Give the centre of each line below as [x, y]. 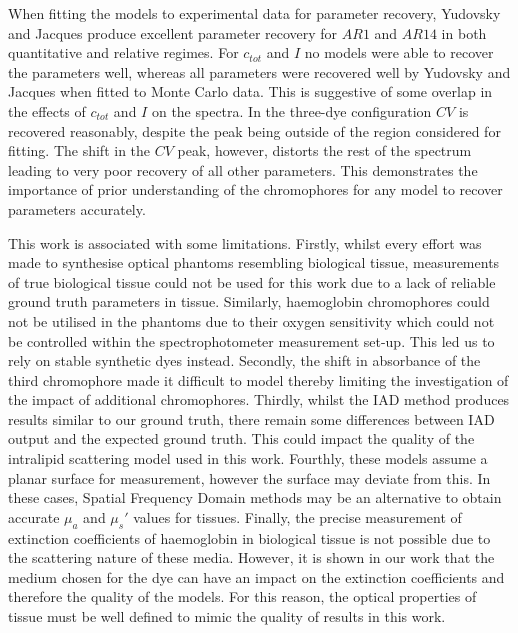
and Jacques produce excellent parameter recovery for [173, 32]
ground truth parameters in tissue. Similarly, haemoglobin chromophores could [249, 301]
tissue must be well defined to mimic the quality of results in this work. [227, 616]
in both [464, 32]
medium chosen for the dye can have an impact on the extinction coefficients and [256, 576]
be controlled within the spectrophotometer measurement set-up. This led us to [251, 340]
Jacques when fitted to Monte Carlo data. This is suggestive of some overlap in [250, 91]
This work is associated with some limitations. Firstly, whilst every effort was [245, 242]
